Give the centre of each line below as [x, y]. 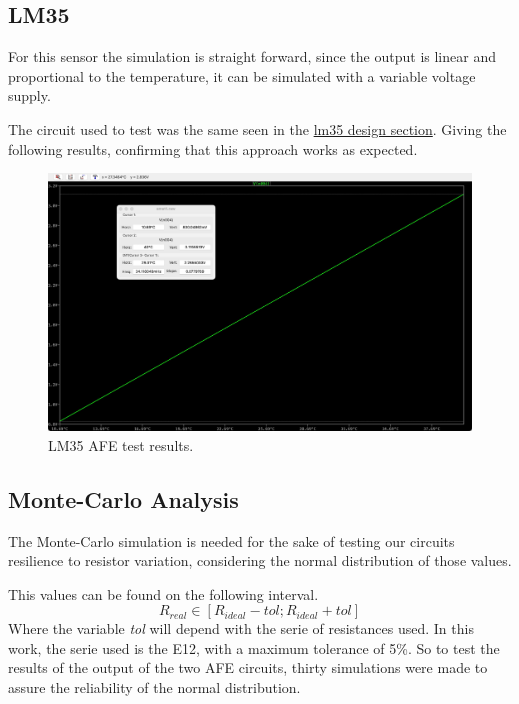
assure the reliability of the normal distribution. [154, 687]
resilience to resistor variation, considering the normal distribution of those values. [260, 560]
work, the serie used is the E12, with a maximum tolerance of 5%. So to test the [254, 647]
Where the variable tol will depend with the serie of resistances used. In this [241, 628]
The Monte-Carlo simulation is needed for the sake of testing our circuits [231, 540]
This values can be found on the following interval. [163, 593]
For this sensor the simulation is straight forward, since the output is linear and [252, 56]
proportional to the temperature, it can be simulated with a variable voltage [242, 75]
